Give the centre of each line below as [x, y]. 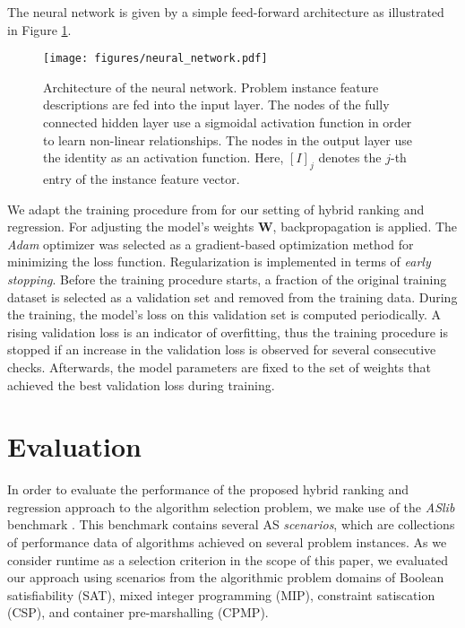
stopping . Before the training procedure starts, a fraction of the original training [227, 279]
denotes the [350, 157]
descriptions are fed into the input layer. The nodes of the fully [216, 105]
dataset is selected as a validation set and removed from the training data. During [232, 297]
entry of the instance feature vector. [142, 179]
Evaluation [74, 446]
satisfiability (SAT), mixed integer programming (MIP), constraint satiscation [221, 594]
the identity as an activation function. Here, [164, 157]
